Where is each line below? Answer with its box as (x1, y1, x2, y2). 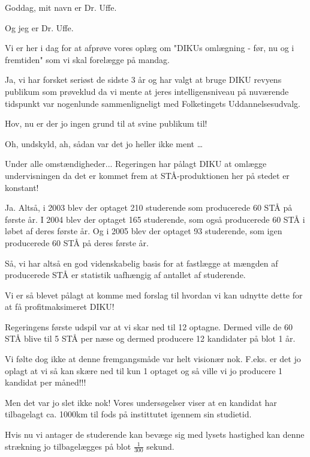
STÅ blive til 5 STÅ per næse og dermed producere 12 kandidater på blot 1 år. (5, 332, 296, 345)
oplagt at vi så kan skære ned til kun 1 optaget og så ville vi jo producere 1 (5, 364, 283, 377)
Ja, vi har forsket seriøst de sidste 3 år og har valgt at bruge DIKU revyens (5, 73, 282, 86)
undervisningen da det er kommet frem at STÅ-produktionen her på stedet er (5, 169, 290, 181)
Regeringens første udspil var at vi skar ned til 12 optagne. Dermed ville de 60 (5, 320, 293, 333)
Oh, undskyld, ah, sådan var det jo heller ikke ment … (5, 137, 203, 150)
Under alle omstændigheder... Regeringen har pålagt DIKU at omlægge (5, 157, 267, 170)
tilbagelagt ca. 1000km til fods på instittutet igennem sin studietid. (5, 408, 252, 420)
